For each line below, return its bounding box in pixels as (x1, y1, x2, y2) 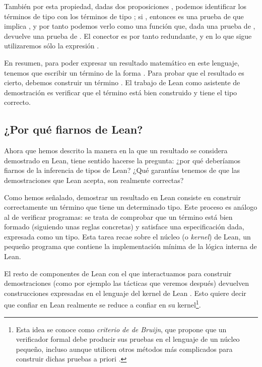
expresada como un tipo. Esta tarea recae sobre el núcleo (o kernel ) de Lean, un (4, 231, 251, 241)
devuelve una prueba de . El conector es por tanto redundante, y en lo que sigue (4, 30, 252, 41)
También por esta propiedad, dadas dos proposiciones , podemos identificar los (4, 1, 246, 11)
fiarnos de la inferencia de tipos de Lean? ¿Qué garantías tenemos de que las (4, 165, 240, 175)
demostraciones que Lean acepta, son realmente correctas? (4, 174, 184, 185)
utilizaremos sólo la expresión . (4, 40, 99, 51)
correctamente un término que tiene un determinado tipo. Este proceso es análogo (4, 202, 257, 212)
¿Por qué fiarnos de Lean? (4, 121, 143, 137)
